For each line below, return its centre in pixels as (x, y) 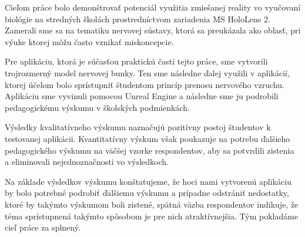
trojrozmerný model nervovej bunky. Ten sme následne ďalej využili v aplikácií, (147, 72)
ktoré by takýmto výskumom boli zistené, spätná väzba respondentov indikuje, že (152, 204)
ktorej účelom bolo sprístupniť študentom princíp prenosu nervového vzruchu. (145, 84)
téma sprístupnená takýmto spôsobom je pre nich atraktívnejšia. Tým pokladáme (152, 216)
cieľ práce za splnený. (43, 227)
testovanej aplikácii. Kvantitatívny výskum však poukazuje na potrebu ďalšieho (148, 138)
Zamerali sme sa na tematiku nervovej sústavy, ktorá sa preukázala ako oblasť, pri (153, 30)
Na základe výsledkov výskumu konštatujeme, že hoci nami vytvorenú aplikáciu (148, 181)
